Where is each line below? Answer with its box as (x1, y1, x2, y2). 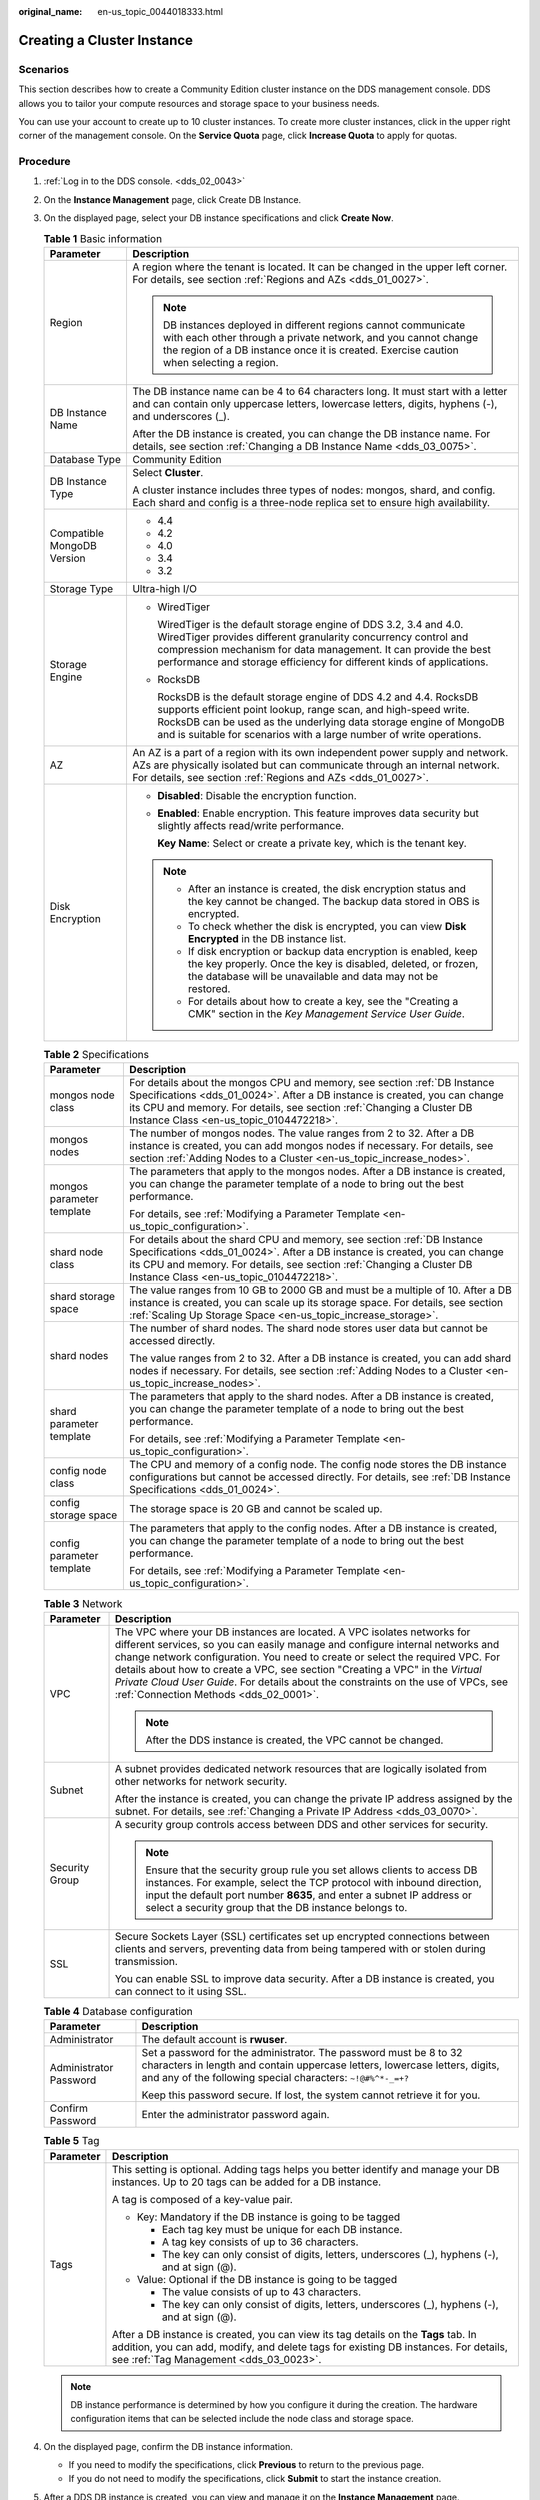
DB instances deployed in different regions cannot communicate (162, 318, 466, 332)
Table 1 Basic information (43, 231, 163, 245)
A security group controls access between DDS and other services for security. (114, 1817, 489, 1831)
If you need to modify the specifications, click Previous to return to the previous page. (68, 2459, 425, 2471)
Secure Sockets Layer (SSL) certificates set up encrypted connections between (114, 1929, 490, 1943)
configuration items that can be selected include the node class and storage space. (70, 2413, 414, 2425)
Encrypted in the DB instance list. (187, 932, 347, 946)
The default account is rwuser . (141, 2033, 288, 2047)
